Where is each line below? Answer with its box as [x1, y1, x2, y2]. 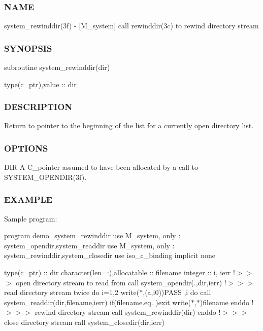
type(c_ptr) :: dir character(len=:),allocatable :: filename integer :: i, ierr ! [4, 267, 235, 278]
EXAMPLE [4, 193, 53, 206]
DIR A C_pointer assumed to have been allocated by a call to [4, 162, 199, 172]
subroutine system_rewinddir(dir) [4, 62, 110, 72]
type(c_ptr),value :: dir [4, 79, 77, 89]
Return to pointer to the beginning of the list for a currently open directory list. [4, 120, 254, 131]
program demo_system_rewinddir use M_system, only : [4, 230, 181, 241]
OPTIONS [4, 141, 48, 154]
